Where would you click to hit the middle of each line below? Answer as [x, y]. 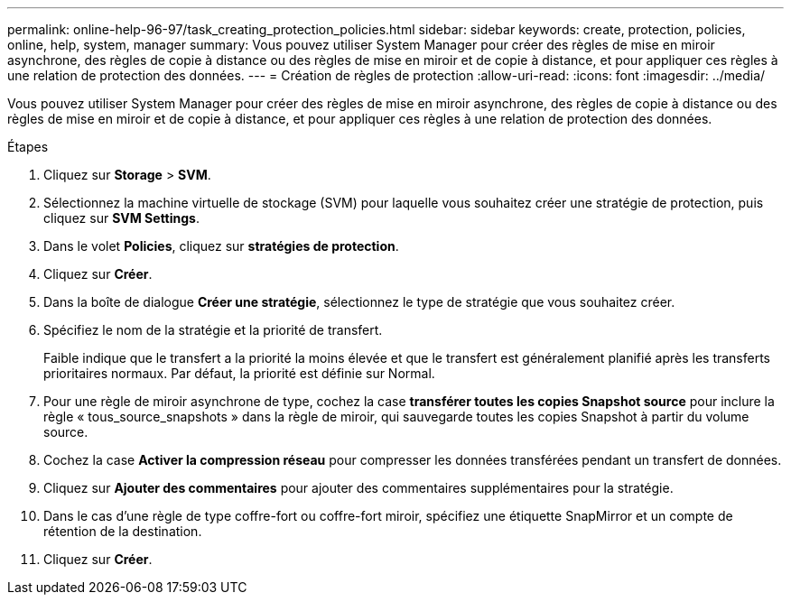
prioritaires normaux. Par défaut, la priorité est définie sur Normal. [239, 373]
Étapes [28, 147]
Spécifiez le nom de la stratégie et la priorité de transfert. [213, 330]
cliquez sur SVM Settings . [121, 218]
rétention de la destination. [123, 531]
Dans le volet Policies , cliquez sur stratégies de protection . [221, 246]
